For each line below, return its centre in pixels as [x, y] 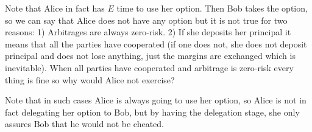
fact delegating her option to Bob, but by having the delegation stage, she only [152, 112]
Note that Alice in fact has [55, 8]
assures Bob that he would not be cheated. [85, 124]
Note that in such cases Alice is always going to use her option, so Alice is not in [156, 100]
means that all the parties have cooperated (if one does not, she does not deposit [156, 43]
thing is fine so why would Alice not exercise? [90, 79]
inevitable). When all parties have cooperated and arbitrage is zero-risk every [149, 67]
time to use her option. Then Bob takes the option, [212, 8]
